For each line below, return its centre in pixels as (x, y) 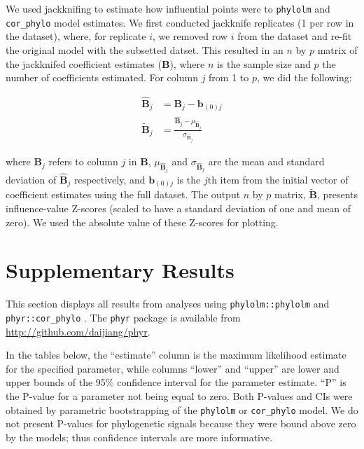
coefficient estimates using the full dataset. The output (123, 194)
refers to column (83, 161)
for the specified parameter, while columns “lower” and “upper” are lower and (173, 368)
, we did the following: (304, 77)
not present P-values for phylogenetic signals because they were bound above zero (181, 423)
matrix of (337, 49)
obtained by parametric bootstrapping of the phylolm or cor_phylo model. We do (182, 409)
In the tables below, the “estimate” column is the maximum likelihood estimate (176, 355)
